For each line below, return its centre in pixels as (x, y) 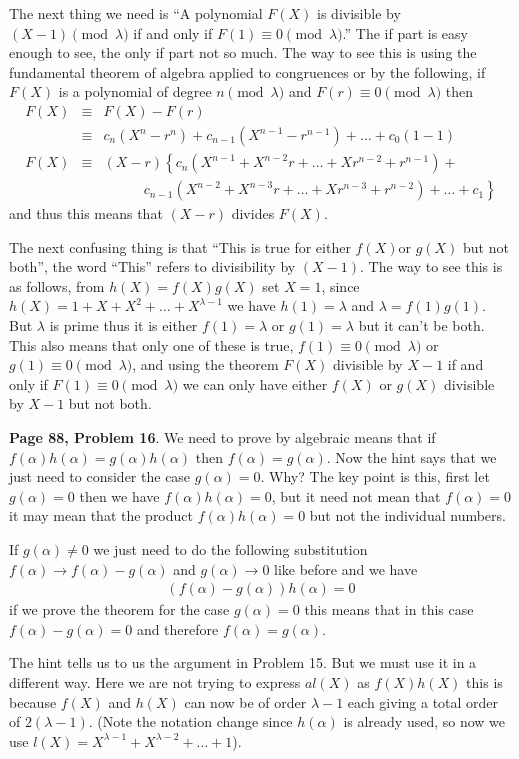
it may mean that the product (101, 515)
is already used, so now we (424, 721)
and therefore (177, 628)
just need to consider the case (100, 476)
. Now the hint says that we (411, 456)
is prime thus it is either (123, 325)
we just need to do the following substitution (230, 549)
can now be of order (245, 701)
